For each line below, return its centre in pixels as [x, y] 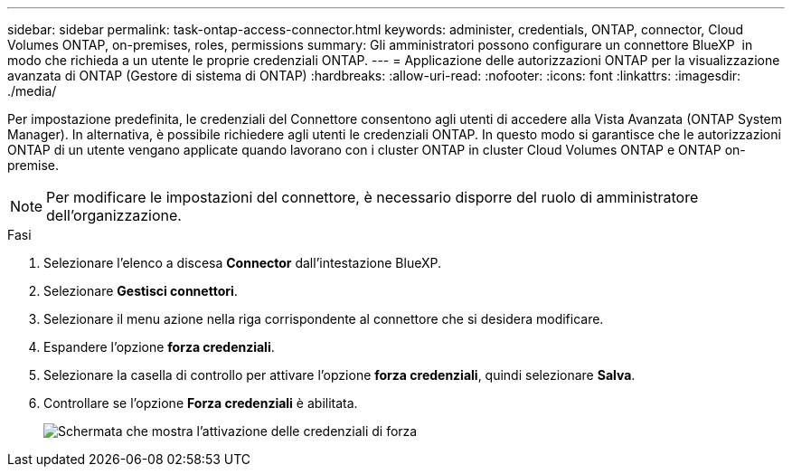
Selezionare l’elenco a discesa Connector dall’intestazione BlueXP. [243, 263]
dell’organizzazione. [114, 215]
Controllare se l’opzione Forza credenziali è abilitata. [201, 403]
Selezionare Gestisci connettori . [141, 291]
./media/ [32, 91]
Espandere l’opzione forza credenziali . [159, 347]
